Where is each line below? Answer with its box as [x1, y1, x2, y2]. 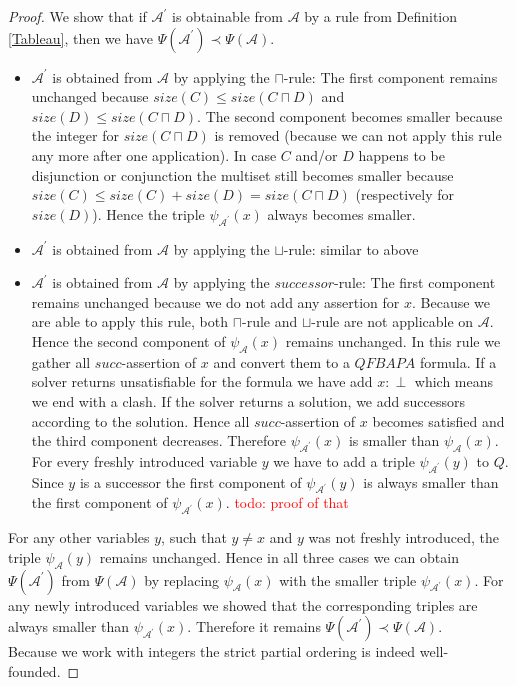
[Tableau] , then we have [8, 27, 154, 48]
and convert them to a [213, 351, 350, 372]
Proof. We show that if [8, 6, 147, 26]
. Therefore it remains [187, 616, 321, 637]
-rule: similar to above [283, 238, 419, 259]
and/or [295, 144, 338, 165]
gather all [31, 351, 91, 372]
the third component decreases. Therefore [31, 430, 287, 451]
